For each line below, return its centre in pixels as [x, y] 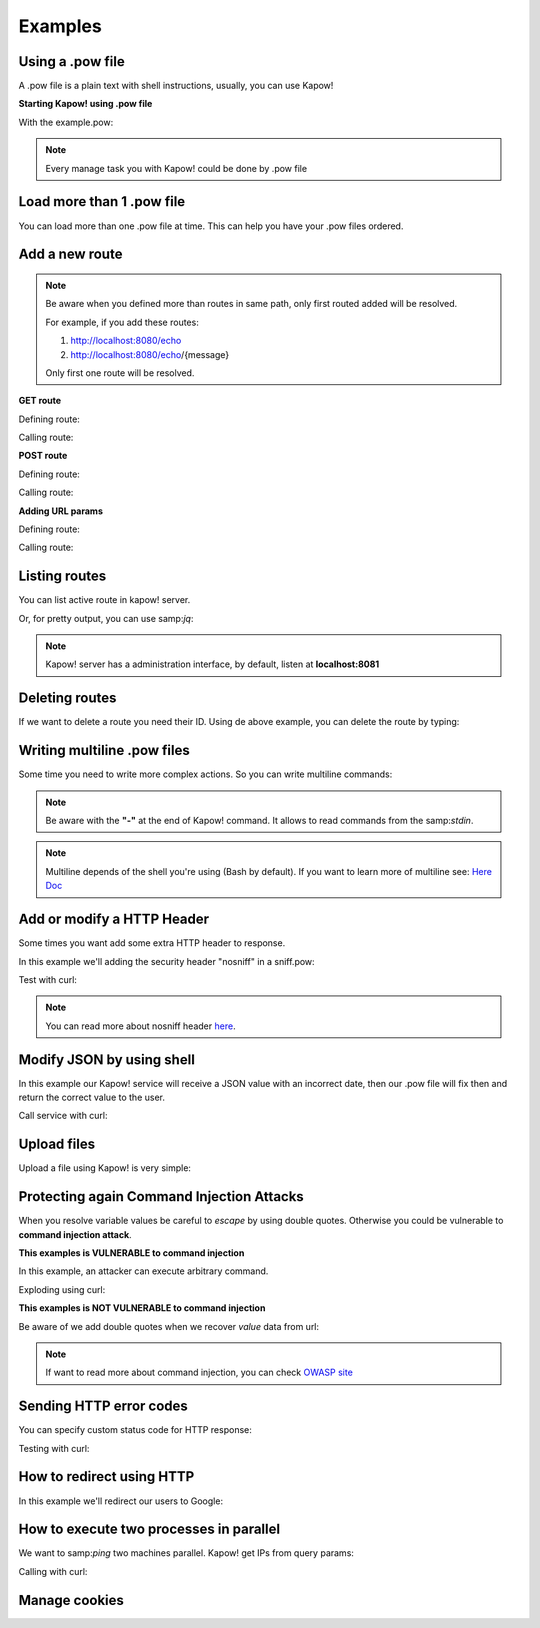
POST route [43, 456]
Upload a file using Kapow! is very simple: [105, 1168]
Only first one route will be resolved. [120, 372]
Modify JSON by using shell [106, 1059]
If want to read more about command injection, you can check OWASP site [199, 1372]
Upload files [56, 1144]
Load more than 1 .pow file [102, 201]
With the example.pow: [66, 122]
